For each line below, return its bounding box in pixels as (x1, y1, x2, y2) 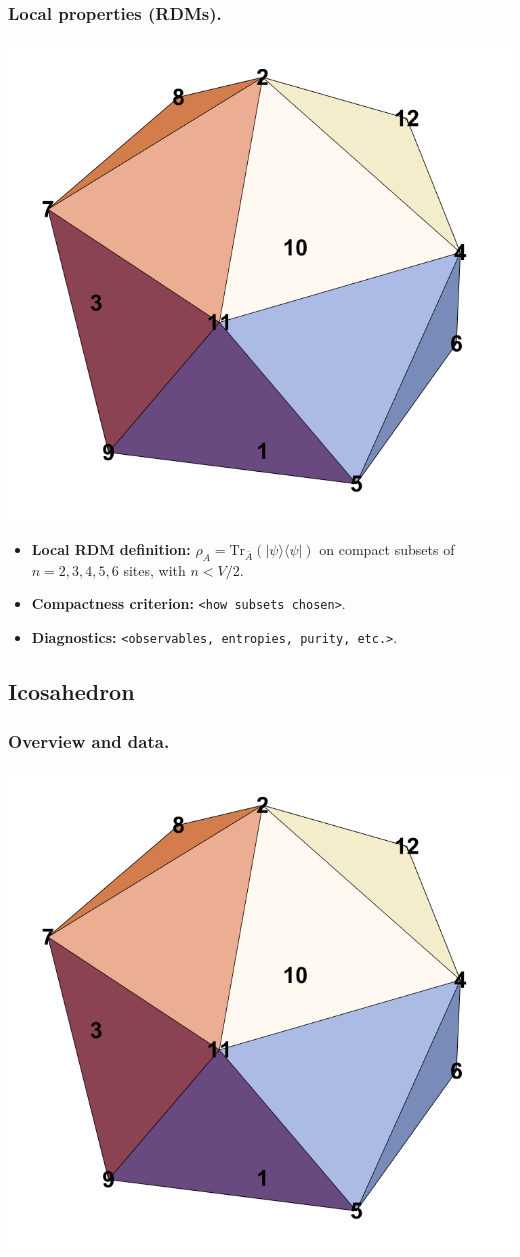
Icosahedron (8, 676, 135, 707)
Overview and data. (8, 728, 170, 753)
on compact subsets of (319, 539, 455, 560)
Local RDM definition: (31, 539, 191, 560)
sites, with (123, 559, 186, 580)
